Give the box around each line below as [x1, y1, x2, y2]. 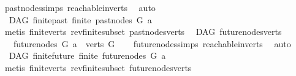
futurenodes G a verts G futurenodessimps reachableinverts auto [13, 37, 291, 50]
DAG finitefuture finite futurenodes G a [9, 49, 166, 62]
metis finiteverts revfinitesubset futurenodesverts [4, 61, 192, 74]
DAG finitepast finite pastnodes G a [9, 13, 152, 26]
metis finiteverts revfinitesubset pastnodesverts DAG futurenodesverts [4, 25, 282, 38]
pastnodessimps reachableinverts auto [4, 1, 156, 13]
